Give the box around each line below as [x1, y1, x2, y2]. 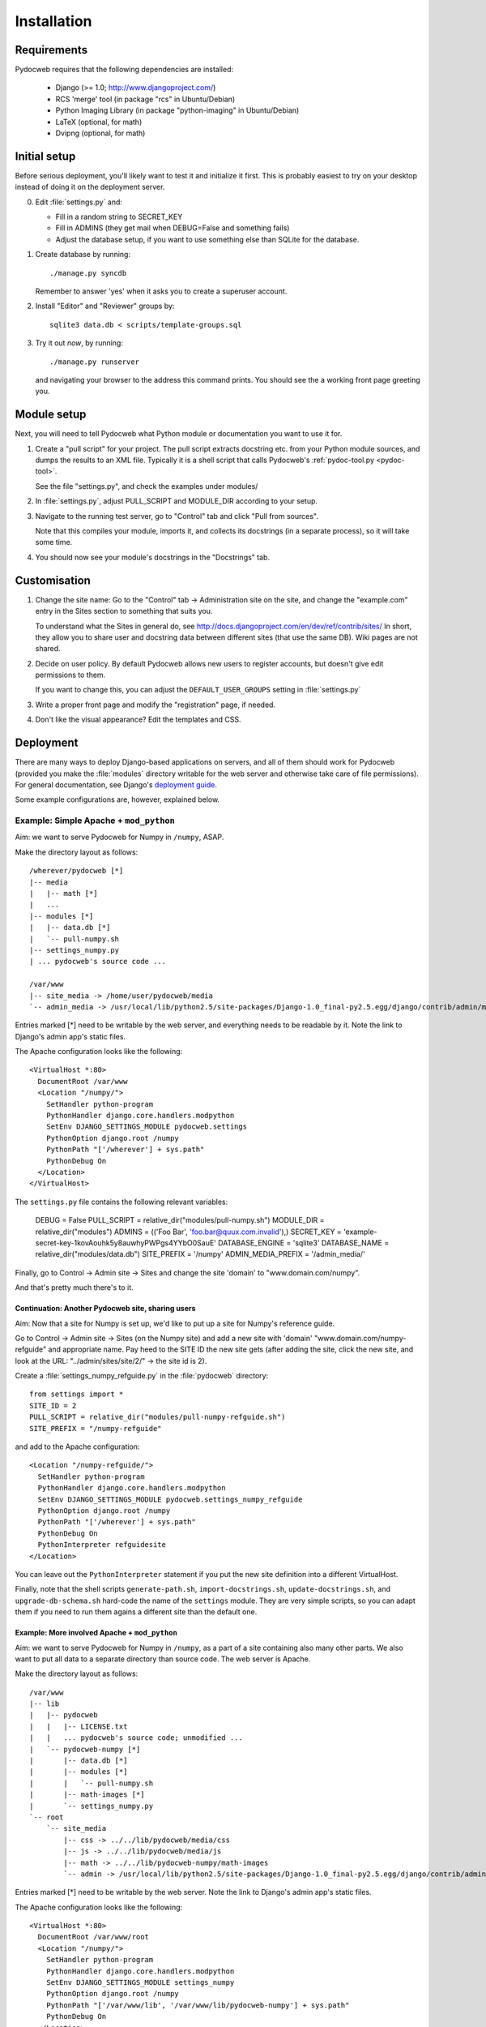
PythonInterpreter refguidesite [37, 1541, 166, 1549]
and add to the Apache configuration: [15, 1442, 140, 1451]
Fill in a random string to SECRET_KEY [55, 212, 183, 222]
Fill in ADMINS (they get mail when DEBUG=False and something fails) [55, 223, 290, 233]
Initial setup [15, 149, 76, 163]
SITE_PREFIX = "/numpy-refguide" [29, 1424, 162, 1433]
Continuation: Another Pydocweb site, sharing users [15, 1304, 196, 1313]
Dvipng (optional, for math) [55, 128, 146, 138]
